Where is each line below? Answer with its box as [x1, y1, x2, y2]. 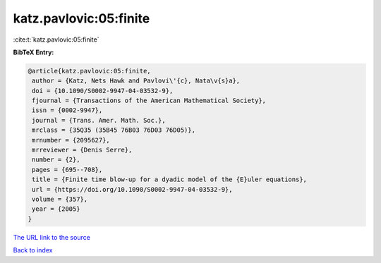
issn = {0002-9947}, [32, 106, 103, 114]
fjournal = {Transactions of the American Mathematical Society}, [32, 97, 267, 105]
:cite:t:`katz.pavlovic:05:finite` [13, 35, 99, 44]
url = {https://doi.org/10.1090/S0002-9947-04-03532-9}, [32, 185, 233, 193]
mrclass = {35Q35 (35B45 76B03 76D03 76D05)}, [32, 126, 195, 134]
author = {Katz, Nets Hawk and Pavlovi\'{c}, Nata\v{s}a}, [32, 77, 241, 85]
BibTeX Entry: [13, 48, 54, 56]
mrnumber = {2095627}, [32, 136, 111, 144]
